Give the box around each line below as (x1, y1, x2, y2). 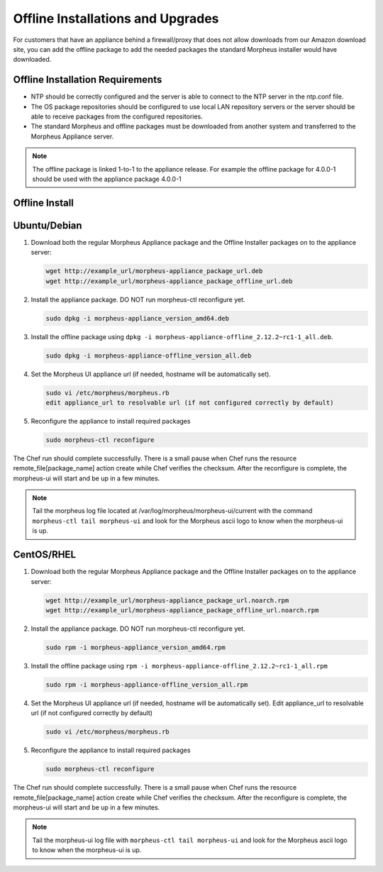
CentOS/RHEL (13, 548, 77, 561)
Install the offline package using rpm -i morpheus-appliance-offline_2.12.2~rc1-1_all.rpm (30, 661, 328, 670)
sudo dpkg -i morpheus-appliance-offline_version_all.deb (45, 351, 252, 360)
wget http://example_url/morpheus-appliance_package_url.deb (45, 267, 263, 275)
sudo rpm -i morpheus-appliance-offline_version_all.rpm (45, 680, 248, 688)
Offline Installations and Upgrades (13, 11, 219, 26)
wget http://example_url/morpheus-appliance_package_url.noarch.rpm (45, 596, 289, 605)
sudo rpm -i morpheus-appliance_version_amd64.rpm (45, 643, 226, 651)
